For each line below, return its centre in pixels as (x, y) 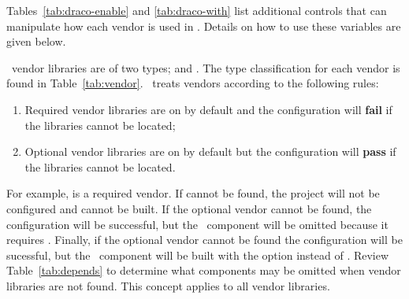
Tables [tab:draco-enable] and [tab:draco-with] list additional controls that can (197, 10)
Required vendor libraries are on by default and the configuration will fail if (208, 109)
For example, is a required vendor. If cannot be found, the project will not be (193, 193)
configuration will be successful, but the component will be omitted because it (197, 224)
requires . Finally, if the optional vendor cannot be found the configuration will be (204, 240)
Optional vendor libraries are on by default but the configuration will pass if (210, 151)
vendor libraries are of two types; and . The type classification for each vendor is (206, 67)
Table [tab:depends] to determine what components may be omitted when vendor (204, 270)
